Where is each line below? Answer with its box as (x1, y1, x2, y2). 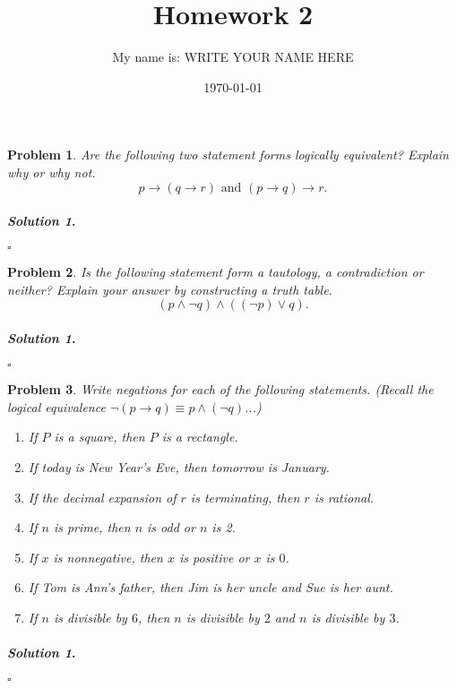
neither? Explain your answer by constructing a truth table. (7, 279, 332, 298)
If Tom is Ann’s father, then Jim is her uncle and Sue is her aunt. (28, 578, 393, 597)
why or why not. (7, 162, 96, 181)
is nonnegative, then (53, 547, 163, 566)
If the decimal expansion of (28, 487, 177, 506)
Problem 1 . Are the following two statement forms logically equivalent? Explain (7, 145, 449, 164)
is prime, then (53, 518, 131, 537)
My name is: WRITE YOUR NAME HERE (112, 47, 354, 66)
